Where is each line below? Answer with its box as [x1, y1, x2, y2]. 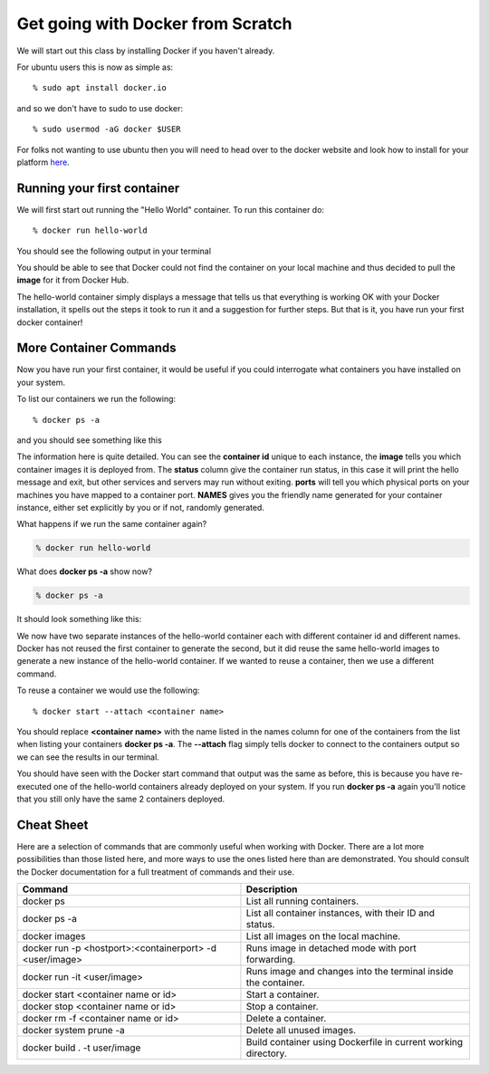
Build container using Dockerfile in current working [245, 1036, 464, 1049]
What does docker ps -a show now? [16, 566, 153, 577]
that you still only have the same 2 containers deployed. [16, 793, 225, 804]
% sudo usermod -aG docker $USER [33, 124, 181, 135]
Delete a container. [245, 1012, 327, 1025]
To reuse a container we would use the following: [16, 685, 200, 696]
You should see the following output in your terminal [16, 245, 212, 256]
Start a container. [245, 988, 320, 1001]
